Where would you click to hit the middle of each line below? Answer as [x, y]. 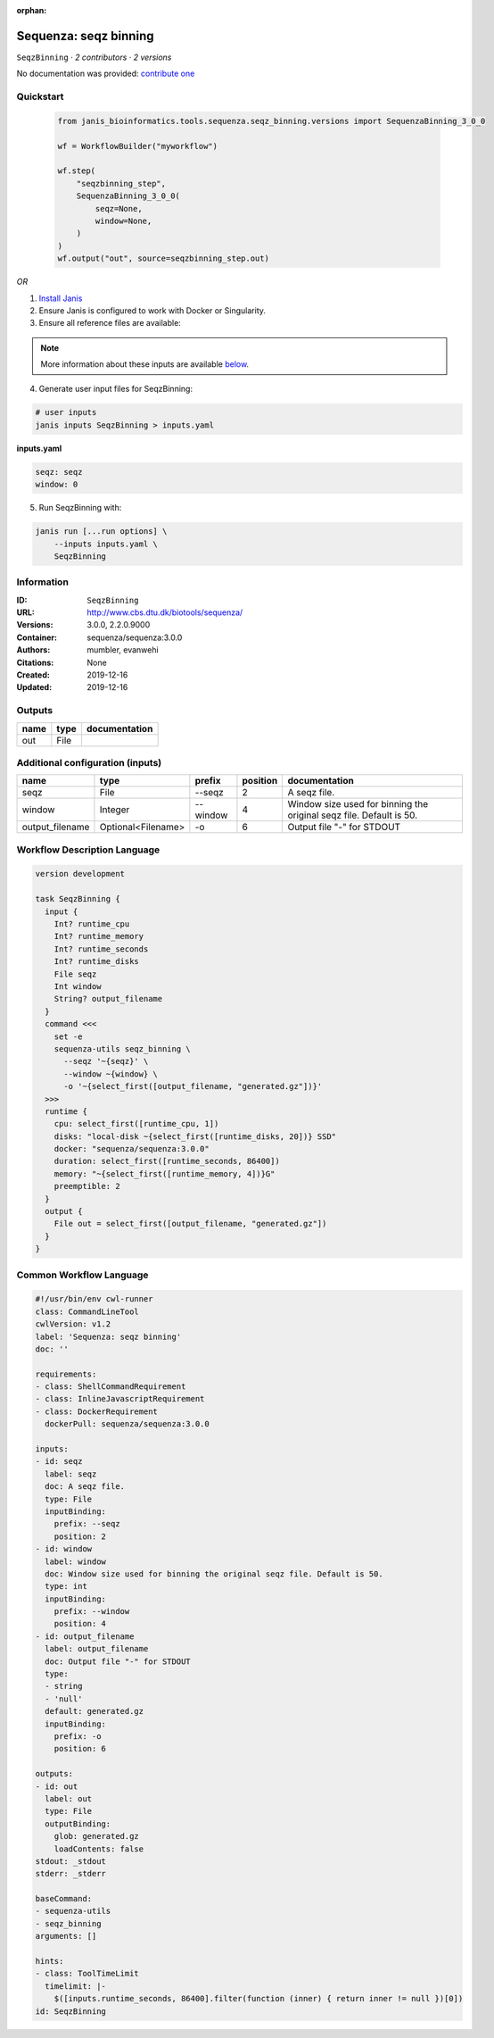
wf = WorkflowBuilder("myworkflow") [138, 146]
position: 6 [80, 1749]
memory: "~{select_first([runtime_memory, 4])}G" [165, 1173]
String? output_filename [108, 999]
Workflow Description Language [88, 850]
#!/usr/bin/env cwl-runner [94, 1299]
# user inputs [66, 412]
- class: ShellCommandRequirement [111, 1387]
